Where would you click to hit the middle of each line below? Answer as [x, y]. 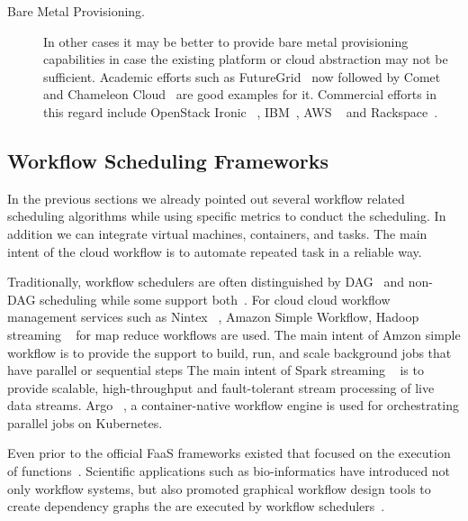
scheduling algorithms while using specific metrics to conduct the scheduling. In [227, 216]
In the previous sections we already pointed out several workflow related [206, 198]
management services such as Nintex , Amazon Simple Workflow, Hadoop [213, 317]
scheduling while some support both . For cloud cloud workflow [215, 299]
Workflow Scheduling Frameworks [168, 160]
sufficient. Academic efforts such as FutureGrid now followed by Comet [242, 76]
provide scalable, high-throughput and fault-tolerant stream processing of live [221, 387]
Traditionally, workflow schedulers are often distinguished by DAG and [206, 282]
